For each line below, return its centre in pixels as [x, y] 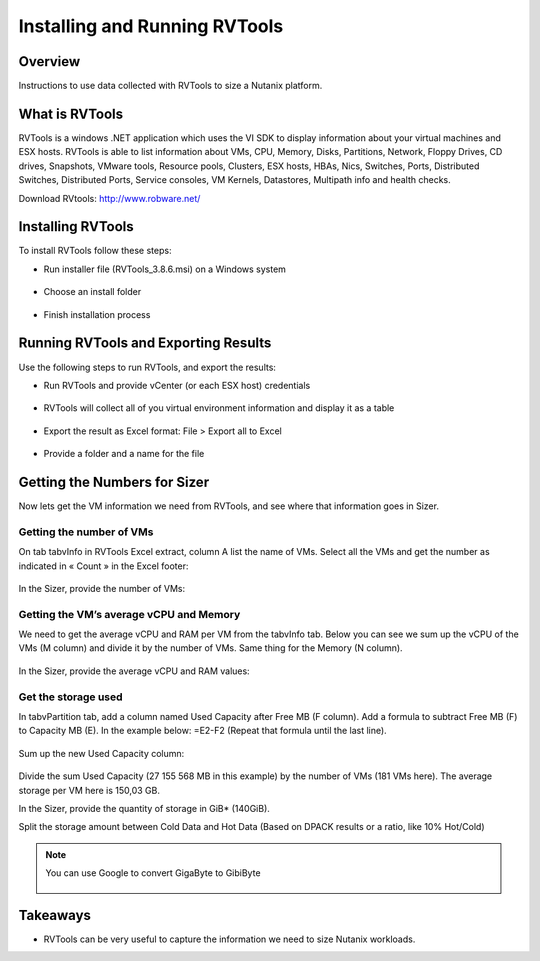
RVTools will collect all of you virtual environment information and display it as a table [219, 408]
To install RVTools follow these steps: [95, 251]
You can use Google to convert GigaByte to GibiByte [153, 873]
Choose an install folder [92, 292]
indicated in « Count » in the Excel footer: [103, 566]
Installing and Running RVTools [151, 26]
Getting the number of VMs [86, 532]
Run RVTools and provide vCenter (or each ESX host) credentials [177, 385]
